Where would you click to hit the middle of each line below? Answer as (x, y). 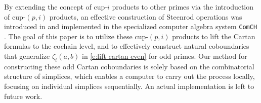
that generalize (27, 56)
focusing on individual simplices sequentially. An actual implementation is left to (129, 86)
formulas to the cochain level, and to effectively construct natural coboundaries (127, 46)
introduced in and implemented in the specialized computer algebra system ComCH (131, 26)
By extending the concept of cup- (56, 7)
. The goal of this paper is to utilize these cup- (76, 36)
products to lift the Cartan (214, 36)
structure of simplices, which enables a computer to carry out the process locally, (129, 76)
